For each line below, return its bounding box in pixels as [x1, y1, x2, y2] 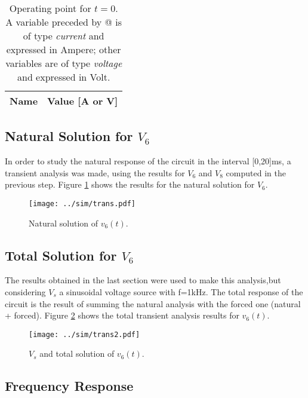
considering [5, 286, 46, 298]
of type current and [23, 29, 104, 42]
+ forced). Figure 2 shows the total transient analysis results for [5, 309, 239, 322]
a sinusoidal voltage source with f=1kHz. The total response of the [59, 286, 303, 298]
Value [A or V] [47, 94, 118, 108]
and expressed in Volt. [17, 70, 110, 84]
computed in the [226, 166, 286, 179]
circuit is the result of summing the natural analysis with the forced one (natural [5, 297, 301, 310]
